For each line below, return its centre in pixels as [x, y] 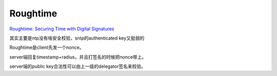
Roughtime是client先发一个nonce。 [47, 47]
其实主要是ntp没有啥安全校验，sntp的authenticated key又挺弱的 [77, 38]
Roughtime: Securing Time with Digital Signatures [62, 29]
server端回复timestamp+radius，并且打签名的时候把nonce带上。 [78, 57]
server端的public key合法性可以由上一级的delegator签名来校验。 [78, 66]
